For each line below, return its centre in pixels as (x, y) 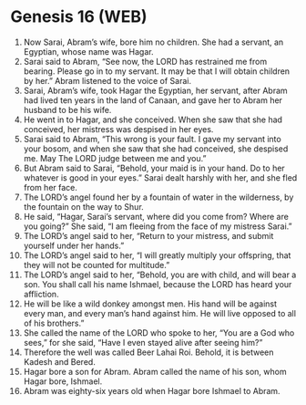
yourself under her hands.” (74, 245)
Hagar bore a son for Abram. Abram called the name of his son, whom (155, 371)
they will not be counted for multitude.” (97, 265)
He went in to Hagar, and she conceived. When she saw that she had (153, 119)
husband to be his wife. (67, 109)
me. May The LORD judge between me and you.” (115, 158)
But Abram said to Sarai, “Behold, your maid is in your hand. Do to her (154, 168)
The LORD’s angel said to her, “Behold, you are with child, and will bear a (160, 275)
